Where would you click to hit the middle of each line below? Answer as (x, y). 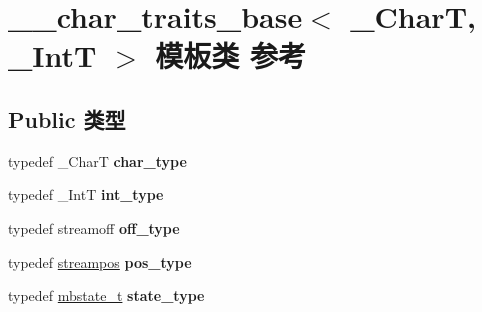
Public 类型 (67, 118)
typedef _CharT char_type (97, 160)
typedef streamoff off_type (94, 227)
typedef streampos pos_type (100, 261)
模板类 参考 (230, 55)
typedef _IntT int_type (86, 194)
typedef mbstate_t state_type (106, 295)
